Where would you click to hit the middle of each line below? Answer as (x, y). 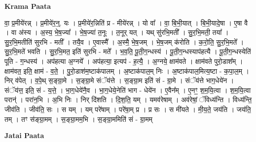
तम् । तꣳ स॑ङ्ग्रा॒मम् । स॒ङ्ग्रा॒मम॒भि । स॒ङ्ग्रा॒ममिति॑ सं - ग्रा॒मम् (78, 119)
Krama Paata (28, 6)
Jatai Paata (24, 135)
